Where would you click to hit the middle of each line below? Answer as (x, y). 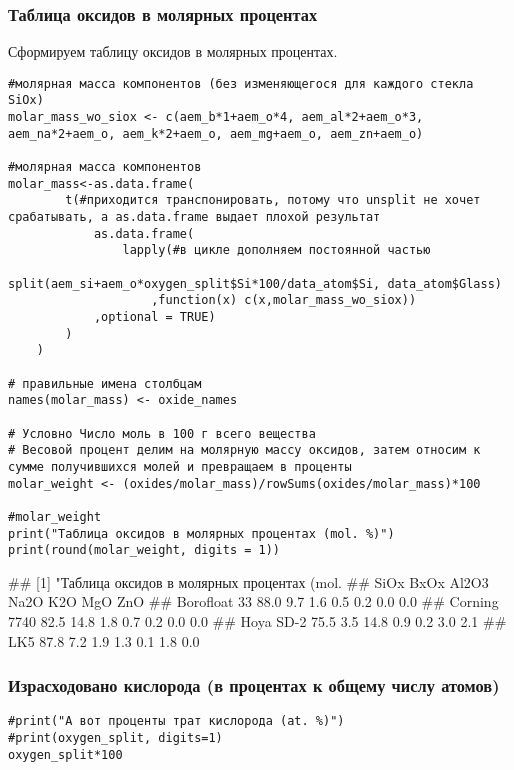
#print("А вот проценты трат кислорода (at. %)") (176, 721)
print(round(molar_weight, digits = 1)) (144, 550)
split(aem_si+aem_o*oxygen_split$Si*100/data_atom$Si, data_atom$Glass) (255, 283)
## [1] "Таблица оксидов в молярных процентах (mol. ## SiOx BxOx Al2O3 (248, 581)
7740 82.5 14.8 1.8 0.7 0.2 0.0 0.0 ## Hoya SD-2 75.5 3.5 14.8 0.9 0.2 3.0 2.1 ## (257, 621)
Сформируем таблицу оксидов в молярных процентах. (173, 51)
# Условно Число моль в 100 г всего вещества (162, 433)
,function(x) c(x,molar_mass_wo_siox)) (284, 300)
